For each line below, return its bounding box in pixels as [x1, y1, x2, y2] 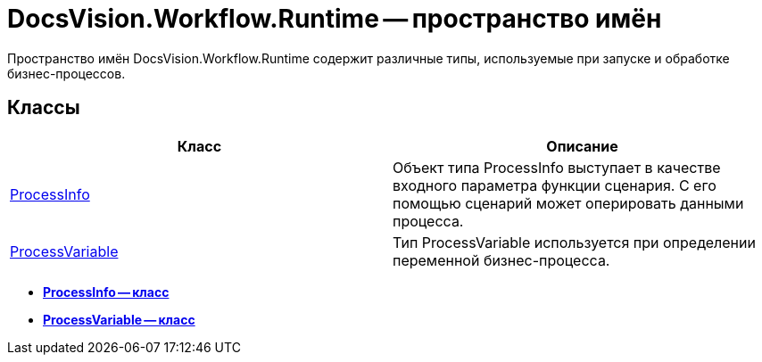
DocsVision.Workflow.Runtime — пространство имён [7, 4, 662, 34]
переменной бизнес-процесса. [393, 251, 610, 269]
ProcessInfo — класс [43, 284, 170, 300]
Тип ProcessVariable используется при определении [393, 233, 756, 251]
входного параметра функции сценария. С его [393, 176, 716, 194]
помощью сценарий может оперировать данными [393, 193, 744, 212]
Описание [546, 136, 618, 155]
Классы [7, 96, 80, 119]
